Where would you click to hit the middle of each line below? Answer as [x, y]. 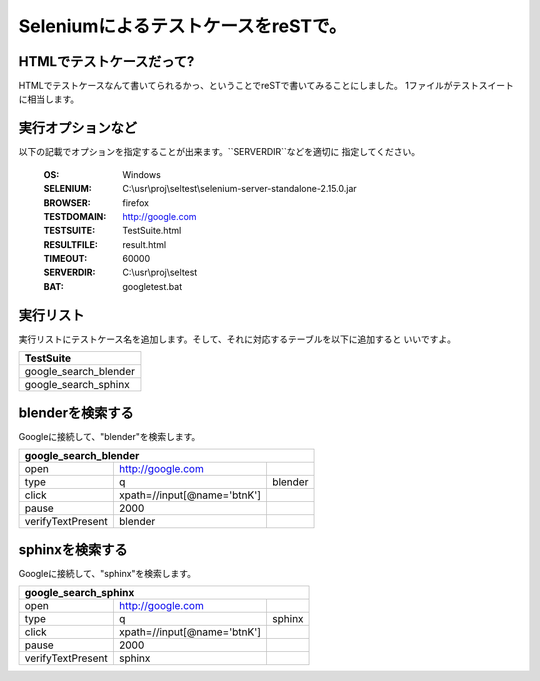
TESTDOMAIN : [75, 216]
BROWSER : [67, 202]
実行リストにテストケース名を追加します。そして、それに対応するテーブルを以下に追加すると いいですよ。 [237, 339]
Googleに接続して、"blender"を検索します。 [109, 436]
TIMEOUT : [65, 259]
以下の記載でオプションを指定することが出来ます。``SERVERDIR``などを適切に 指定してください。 [219, 152]
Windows [142, 174]
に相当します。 [49, 99]
